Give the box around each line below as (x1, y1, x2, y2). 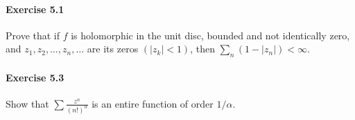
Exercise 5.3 (6, 70, 64, 84)
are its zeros (87, 41, 139, 56)
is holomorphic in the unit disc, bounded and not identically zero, (71, 28, 350, 42)
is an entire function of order (92, 96, 214, 110)
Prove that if (6, 28, 60, 42)
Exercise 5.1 (6, 1, 64, 16)
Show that (6, 96, 49, 110)
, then (190, 41, 215, 56)
